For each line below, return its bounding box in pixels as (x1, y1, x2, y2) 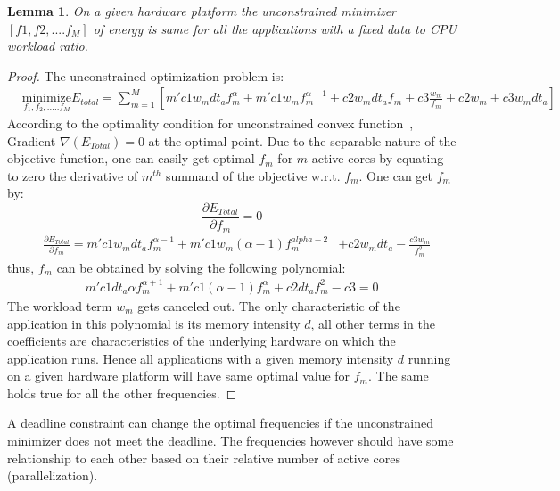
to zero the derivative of (7, 166, 138, 184)
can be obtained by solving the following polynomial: (56, 258, 346, 276)
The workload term (7, 296, 112, 315)
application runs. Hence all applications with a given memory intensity (7, 348, 394, 367)
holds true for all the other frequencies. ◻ (7, 383, 237, 402)
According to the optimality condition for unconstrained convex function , (7, 114, 414, 133)
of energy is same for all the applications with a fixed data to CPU (93, 19, 457, 37)
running (408, 348, 451, 367)
